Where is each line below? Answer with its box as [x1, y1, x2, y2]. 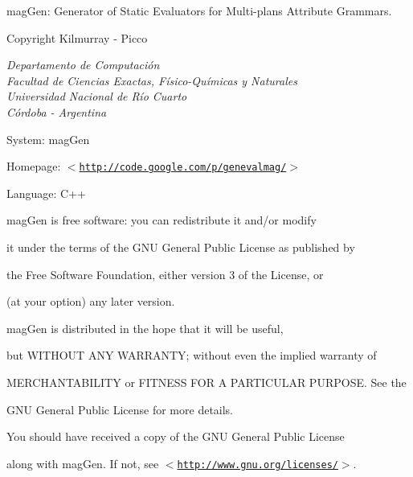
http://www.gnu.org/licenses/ [177, 458, 338, 471]
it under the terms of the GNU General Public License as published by [6, 239, 355, 255]
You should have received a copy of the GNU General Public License [6, 428, 345, 445]
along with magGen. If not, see [6, 454, 159, 471]
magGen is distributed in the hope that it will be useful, [6, 319, 284, 336]
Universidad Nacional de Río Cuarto [6, 88, 187, 105]
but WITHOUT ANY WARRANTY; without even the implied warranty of [6, 347, 377, 364]
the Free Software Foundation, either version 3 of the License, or [6, 265, 324, 282]
